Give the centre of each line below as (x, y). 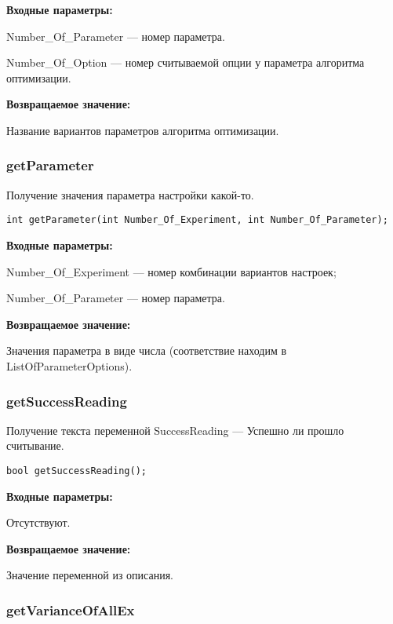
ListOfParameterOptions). (69, 366)
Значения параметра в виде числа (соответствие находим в (147, 350)
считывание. (35, 445)
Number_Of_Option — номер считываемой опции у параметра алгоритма (186, 62)
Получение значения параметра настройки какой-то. (130, 194)
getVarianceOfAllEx (71, 609)
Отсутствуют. (38, 522)
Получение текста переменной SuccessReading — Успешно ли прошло (175, 430)
